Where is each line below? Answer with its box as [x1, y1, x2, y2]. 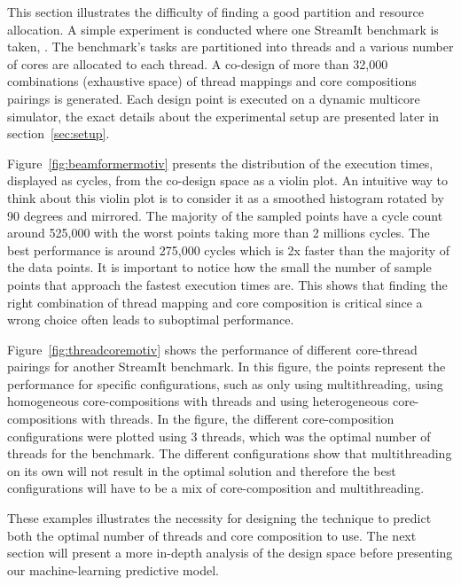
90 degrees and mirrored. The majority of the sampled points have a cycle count [7, 206, 443, 224]
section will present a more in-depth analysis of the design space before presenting [7, 543, 453, 562]
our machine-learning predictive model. [7, 560, 219, 579]
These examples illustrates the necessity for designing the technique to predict [7, 509, 432, 527]
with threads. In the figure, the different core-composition [81, 409, 395, 428]
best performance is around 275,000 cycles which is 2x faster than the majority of [7, 240, 450, 259]
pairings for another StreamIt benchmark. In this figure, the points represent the [7, 357, 446, 376]
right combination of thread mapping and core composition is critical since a [7, 292, 423, 311]
